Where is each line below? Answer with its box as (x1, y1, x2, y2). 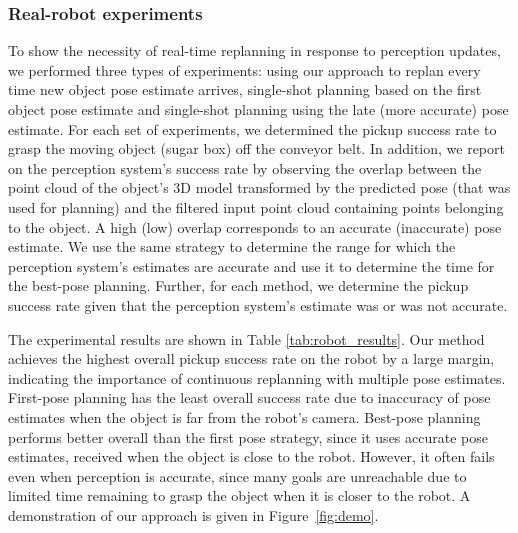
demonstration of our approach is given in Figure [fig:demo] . (8, 504, 379, 525)
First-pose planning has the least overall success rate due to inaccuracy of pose (8, 387, 491, 408)
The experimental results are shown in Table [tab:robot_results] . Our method (8, 328, 485, 349)
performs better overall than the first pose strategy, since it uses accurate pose (8, 426, 488, 447)
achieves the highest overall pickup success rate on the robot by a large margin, (8, 348, 495, 369)
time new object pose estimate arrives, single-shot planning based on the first (8, 79, 482, 100)
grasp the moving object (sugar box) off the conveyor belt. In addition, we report (8, 138, 505, 159)
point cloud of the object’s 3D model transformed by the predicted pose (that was (8, 177, 511, 198)
